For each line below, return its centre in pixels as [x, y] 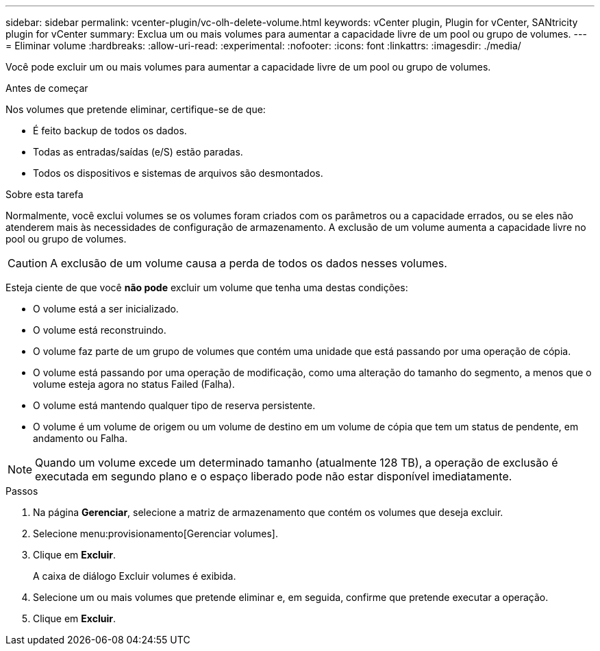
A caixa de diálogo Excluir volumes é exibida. [135, 576]
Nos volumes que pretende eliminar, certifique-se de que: [136, 109]
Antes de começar [47, 88]
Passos [22, 491]
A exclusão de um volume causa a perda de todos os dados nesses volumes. [249, 263]
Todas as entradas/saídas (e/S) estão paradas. [138, 152]
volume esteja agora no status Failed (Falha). [134, 384]
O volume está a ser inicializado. [106, 309]
